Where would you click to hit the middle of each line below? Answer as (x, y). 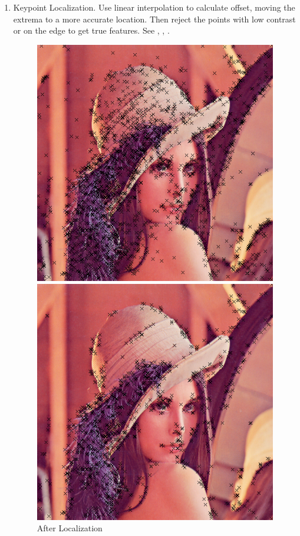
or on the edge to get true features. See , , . (91, 30)
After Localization (70, 528)
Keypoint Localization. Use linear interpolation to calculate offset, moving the (154, 7)
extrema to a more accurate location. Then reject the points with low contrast (154, 19)
